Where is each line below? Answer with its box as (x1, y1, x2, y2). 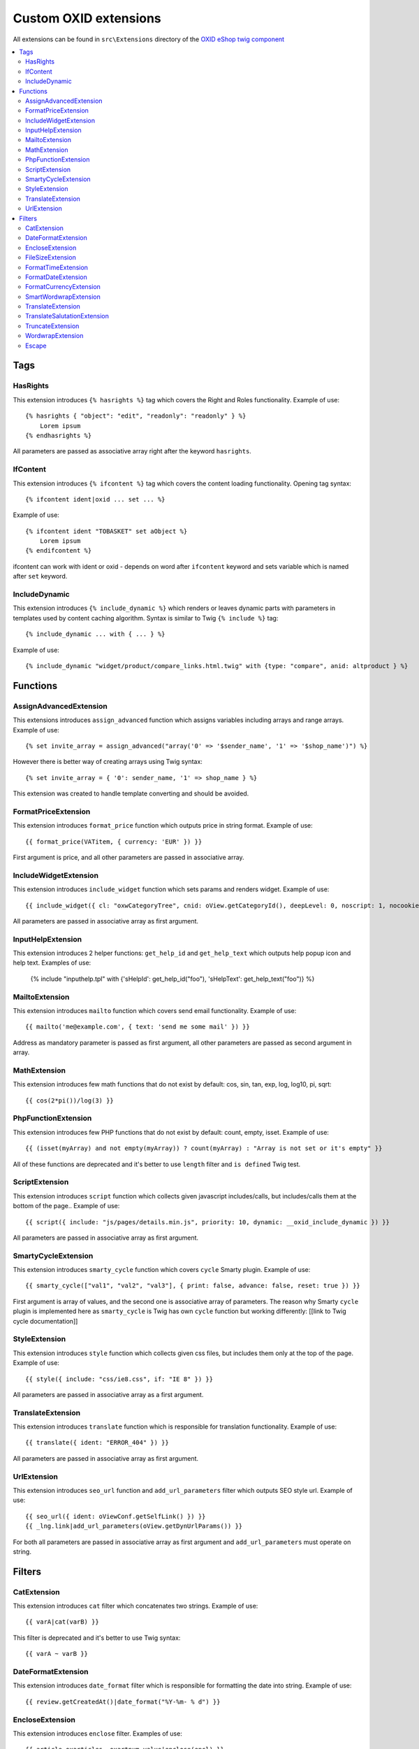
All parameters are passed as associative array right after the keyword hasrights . (13, 447, 251, 455)
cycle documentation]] (13, 1317, 78, 1325)
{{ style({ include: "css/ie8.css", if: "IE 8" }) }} (25, 1375, 213, 1383)
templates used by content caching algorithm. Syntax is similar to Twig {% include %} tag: (13, 614, 279, 622)
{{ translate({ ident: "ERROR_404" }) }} (25, 1438, 169, 1447)
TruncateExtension (25, 322, 80, 330)
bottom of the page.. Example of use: (13, 1202, 120, 1210)
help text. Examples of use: (13, 958, 91, 967)
